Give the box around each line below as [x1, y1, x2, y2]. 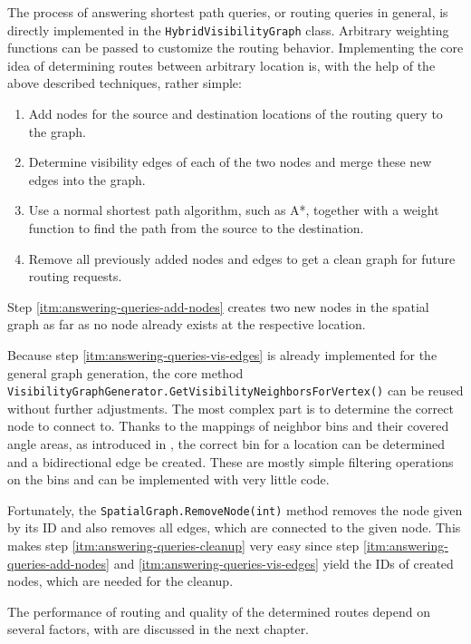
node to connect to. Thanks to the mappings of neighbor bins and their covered [7, 416, 449, 435]
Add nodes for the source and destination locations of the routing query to [28, 104, 443, 123]
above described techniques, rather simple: [7, 73, 242, 93]
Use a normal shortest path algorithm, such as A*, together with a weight [28, 200, 439, 220]
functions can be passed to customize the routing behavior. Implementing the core [7, 38, 464, 57]
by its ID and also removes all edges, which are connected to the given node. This [7, 518, 461, 537]
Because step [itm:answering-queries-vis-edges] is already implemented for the [7, 345, 437, 364]
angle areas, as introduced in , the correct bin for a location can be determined [7, 434, 445, 453]
